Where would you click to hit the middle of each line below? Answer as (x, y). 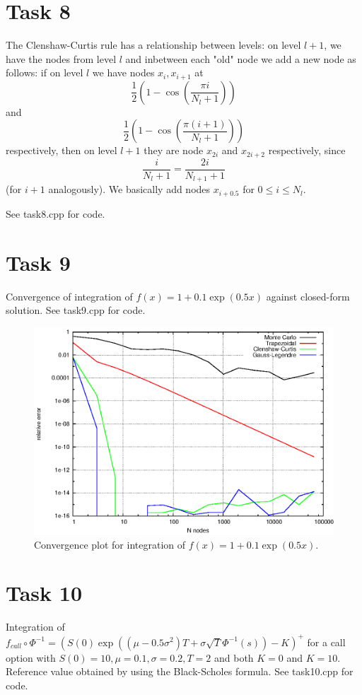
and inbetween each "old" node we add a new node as (241, 58)
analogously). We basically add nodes (129, 189)
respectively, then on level (62, 150)
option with (31, 657)
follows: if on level (45, 72)
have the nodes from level (61, 58)
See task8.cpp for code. (56, 213)
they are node (174, 150)
